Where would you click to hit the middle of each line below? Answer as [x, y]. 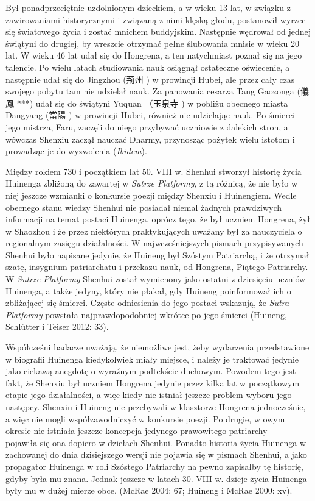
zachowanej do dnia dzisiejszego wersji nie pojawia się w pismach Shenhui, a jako [156, 454]
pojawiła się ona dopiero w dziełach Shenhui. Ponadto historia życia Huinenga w [156, 442]
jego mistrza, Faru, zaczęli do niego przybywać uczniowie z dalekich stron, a [147, 126]
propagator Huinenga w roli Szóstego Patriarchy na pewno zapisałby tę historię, [154, 466]
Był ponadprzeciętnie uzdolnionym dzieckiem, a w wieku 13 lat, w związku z [148, 7]
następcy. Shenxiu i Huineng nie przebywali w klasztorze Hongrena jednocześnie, [156, 407]
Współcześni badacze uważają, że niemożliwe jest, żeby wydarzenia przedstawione [157, 347]
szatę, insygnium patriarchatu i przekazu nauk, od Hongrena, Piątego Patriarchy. [157, 267]
